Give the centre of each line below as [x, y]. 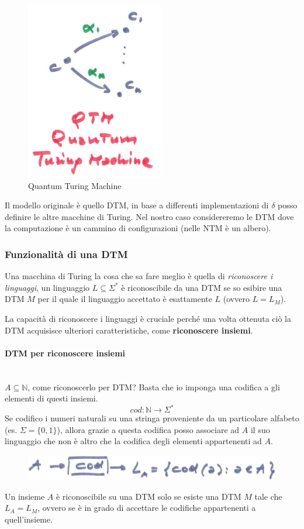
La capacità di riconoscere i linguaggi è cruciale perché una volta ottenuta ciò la [148, 318]
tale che [268, 496]
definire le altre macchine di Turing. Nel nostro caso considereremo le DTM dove [149, 216]
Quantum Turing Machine [75, 185]
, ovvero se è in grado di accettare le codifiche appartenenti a [147, 508]
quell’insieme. [29, 519]
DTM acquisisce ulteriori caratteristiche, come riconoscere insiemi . [129, 330]
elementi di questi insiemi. [51, 398]
